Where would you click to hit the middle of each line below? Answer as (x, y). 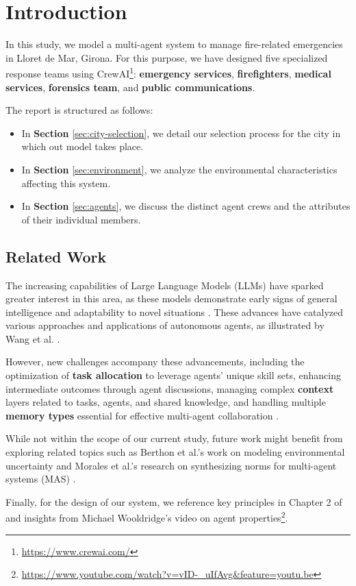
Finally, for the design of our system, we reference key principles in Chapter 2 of (174, 501)
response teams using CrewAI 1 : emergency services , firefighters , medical (168, 72)
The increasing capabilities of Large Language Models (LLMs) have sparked (165, 285)
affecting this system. (66, 183)
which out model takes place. (82, 146)
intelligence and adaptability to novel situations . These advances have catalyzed (175, 312)
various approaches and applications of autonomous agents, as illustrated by (165, 325)
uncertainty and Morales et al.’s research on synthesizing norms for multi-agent (171, 465)
